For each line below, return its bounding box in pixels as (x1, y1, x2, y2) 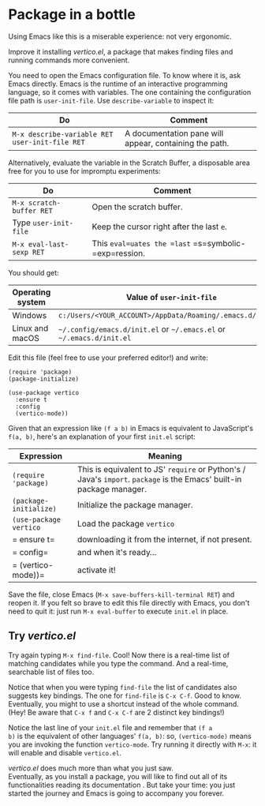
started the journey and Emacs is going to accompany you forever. (8, 788, 225, 798)
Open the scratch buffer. (91, 201, 183, 212)
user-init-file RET (12, 137, 85, 147)
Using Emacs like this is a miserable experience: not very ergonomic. (8, 32, 232, 41)
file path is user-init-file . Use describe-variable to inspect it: (8, 96, 215, 105)
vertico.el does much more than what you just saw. (8, 763, 174, 773)
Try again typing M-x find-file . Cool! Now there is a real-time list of (8, 650, 230, 660)
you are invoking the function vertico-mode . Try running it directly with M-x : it (8, 740, 257, 749)
